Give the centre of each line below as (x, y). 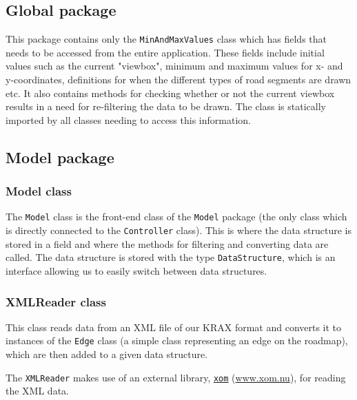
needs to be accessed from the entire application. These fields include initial (165, 52)
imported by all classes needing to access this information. (128, 119)
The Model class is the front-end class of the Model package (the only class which (176, 217)
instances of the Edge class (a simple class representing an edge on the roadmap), (177, 340)
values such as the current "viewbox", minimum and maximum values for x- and (174, 66)
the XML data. (37, 391)
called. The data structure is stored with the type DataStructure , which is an (171, 257)
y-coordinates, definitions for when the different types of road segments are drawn (178, 80)
